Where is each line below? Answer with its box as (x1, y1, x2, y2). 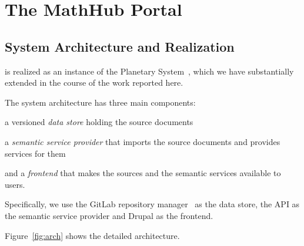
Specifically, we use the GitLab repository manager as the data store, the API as (5, 198, 300, 210)
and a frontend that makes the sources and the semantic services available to (5, 167, 281, 179)
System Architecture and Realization (5, 37, 235, 55)
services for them (5, 147, 66, 159)
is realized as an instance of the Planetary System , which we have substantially (5, 65, 294, 77)
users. (5, 178, 25, 190)
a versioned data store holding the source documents (5, 116, 193, 128)
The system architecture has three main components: (5, 96, 196, 108)
